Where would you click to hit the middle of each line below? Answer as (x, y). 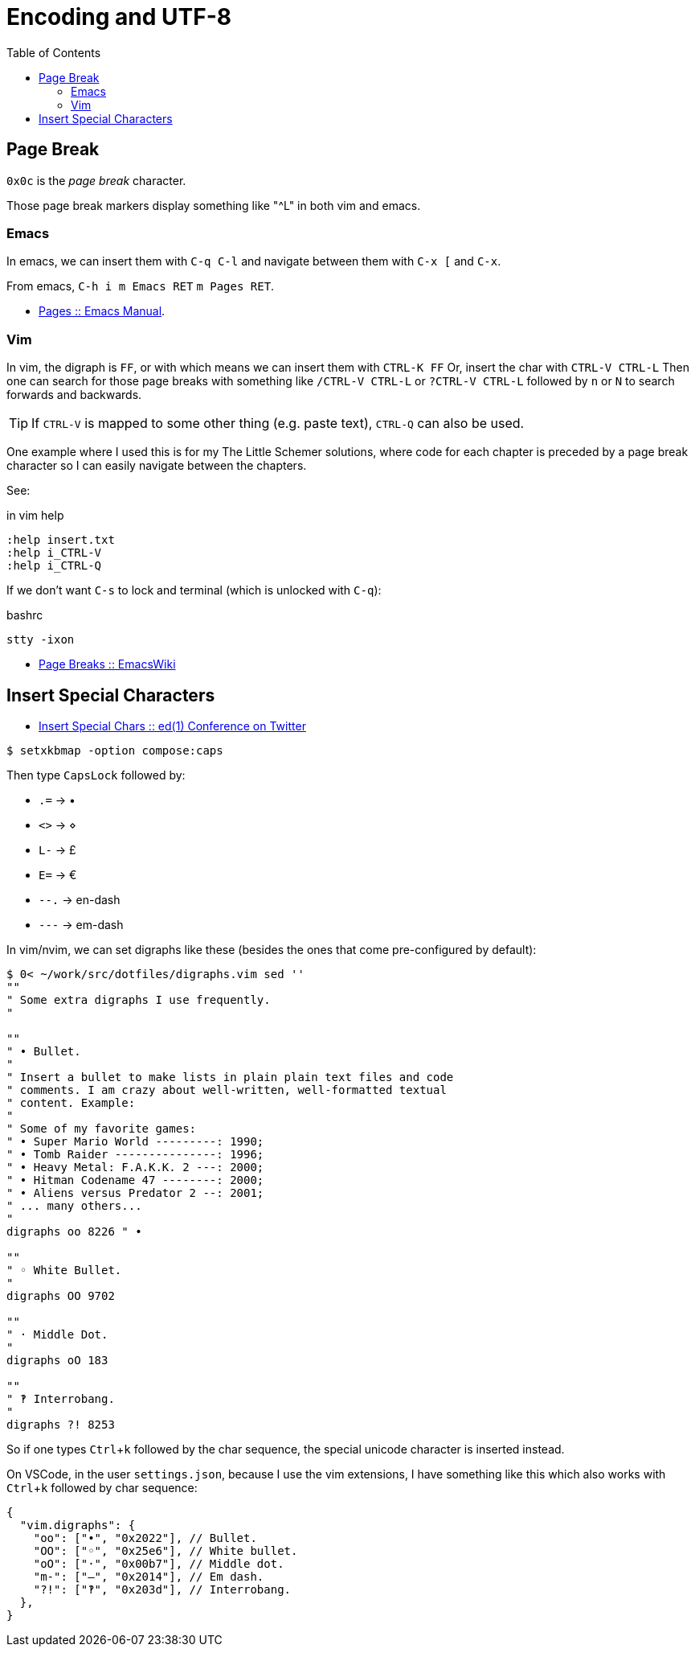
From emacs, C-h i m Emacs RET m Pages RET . (141, 286)
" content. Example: (71, 1102)
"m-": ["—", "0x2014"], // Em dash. (149, 1576)
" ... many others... (74, 1205)
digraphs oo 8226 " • (74, 1231)
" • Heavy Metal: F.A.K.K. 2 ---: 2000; (135, 1167)
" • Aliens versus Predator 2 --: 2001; (135, 1192)
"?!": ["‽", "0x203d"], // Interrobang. (162, 1589)
